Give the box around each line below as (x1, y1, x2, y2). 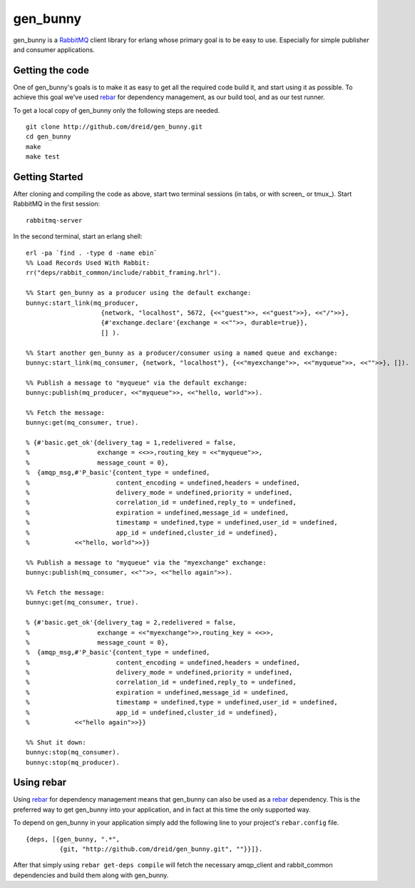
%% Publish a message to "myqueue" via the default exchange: (26, 378, 248, 387)
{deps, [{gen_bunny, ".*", (26, 835, 121, 843)
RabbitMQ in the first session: (13, 200, 100, 208)
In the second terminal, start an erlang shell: (13, 232, 143, 241)
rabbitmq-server (26, 216, 83, 224)
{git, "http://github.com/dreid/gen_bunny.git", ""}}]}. (59, 845, 263, 853)
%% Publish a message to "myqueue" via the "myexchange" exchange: (26, 558, 267, 567)
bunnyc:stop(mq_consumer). (26, 748, 121, 757)
